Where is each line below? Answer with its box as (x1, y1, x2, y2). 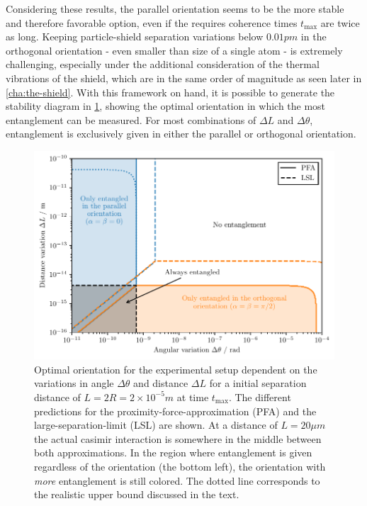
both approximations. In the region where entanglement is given (34, 445, 312, 460)
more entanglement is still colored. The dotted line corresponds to (34, 473, 320, 488)
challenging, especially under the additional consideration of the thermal (6, 57, 320, 72)
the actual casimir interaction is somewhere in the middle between (34, 431, 322, 446)
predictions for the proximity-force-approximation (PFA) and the (34, 403, 317, 418)
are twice (320, 15, 360, 30)
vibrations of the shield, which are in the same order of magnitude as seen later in (6, 70, 362, 85)
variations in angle (34, 376, 114, 390)
